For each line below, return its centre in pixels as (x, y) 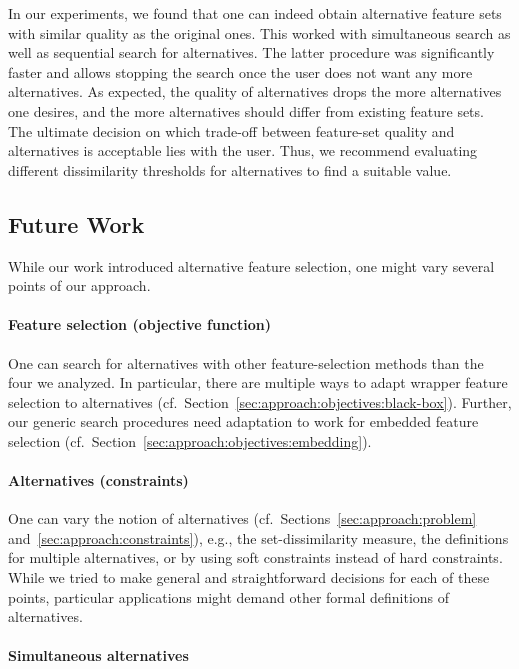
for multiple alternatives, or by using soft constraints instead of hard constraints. (255, 557)
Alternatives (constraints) (98, 480)
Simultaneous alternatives (98, 655)
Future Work (76, 223)
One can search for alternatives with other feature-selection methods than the (246, 362)
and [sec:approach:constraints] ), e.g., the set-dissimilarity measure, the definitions (258, 537)
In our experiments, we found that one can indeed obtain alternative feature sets (255, 13)
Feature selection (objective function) (139, 324)
